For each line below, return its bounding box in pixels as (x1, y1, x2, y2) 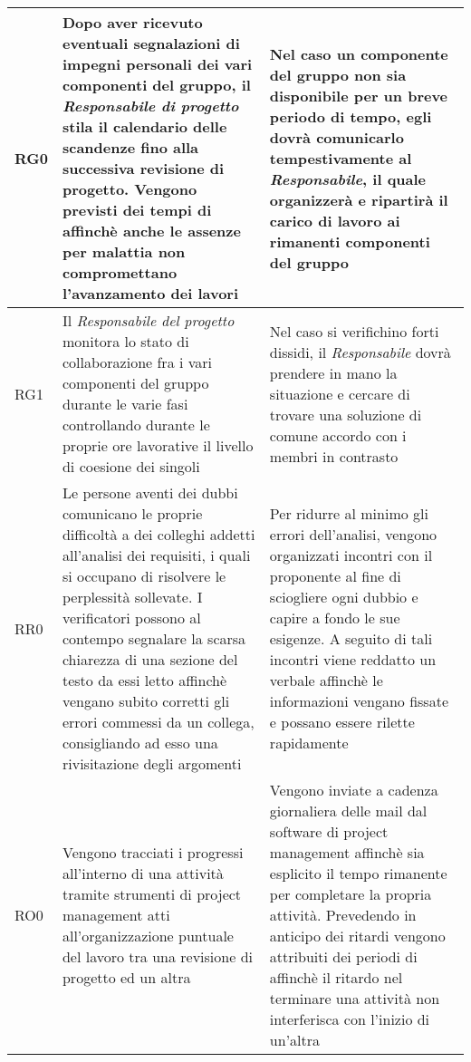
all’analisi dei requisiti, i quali (62, 545, 251, 565)
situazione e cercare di (269, 382, 410, 404)
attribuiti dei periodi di (269, 946, 418, 967)
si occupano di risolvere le (62, 565, 226, 586)
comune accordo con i (269, 424, 407, 446)
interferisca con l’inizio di (269, 1009, 430, 1029)
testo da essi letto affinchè (62, 670, 227, 690)
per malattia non (62, 241, 186, 262)
